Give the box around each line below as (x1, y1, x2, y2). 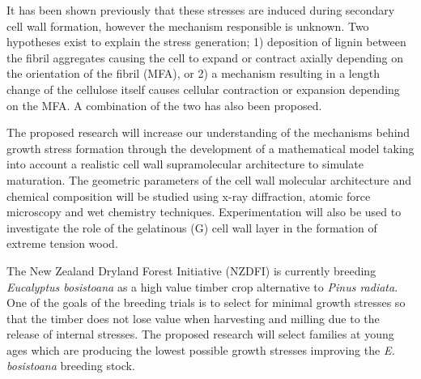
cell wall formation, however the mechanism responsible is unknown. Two (6, 17, 369, 34)
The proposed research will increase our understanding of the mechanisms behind (6, 124, 410, 141)
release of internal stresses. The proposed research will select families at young (6, 326, 394, 343)
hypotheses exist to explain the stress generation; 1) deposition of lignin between (6, 33, 406, 50)
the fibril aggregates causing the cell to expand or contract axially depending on (6, 49, 403, 66)
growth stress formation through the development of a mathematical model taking (6, 139, 415, 156)
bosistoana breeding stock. (6, 357, 135, 374)
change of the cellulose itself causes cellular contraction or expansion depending (6, 80, 400, 97)
